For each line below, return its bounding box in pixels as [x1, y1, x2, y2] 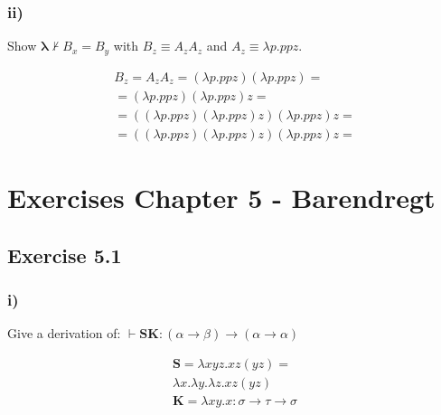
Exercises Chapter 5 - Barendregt [7, 178, 436, 215]
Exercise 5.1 [7, 241, 122, 269]
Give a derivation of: [7, 324, 121, 343]
